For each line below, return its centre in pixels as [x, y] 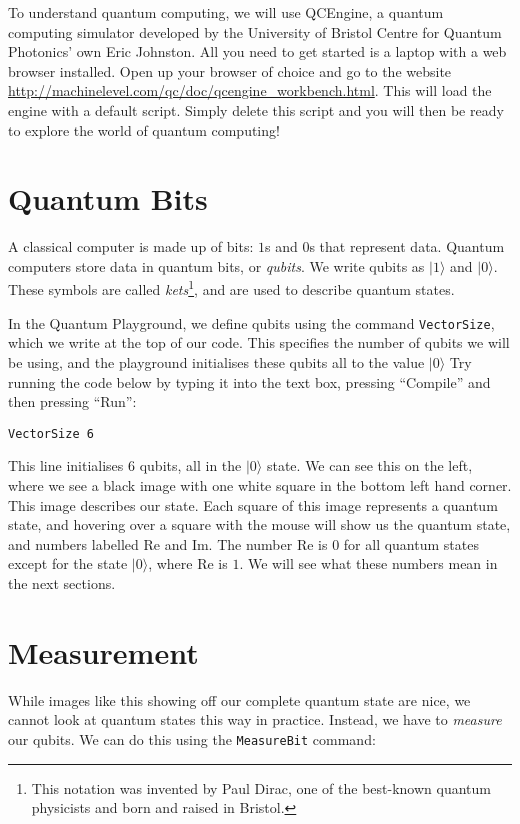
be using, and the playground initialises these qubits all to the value [216, 361]
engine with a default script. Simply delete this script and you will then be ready [256, 109]
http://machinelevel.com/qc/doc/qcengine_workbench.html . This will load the [250, 90]
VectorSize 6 [51, 433]
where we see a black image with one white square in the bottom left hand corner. [260, 485]
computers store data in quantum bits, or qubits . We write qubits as [216, 265]
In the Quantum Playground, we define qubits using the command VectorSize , [251, 322]
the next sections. [62, 582]
